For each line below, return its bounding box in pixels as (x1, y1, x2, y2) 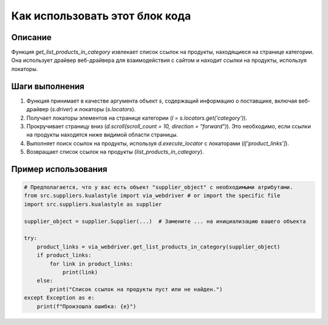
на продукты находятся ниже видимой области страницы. (26, 131, 179, 139)
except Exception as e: (24, 295, 95, 301)
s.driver (52, 106, 71, 113)
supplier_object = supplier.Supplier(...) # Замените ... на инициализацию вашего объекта (24, 217, 306, 225)
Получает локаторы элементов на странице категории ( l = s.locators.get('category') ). (26, 114, 247, 121)
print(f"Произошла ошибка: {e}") (36, 303, 137, 310)
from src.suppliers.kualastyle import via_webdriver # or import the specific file (24, 192, 281, 199)
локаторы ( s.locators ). (79, 106, 136, 113)
